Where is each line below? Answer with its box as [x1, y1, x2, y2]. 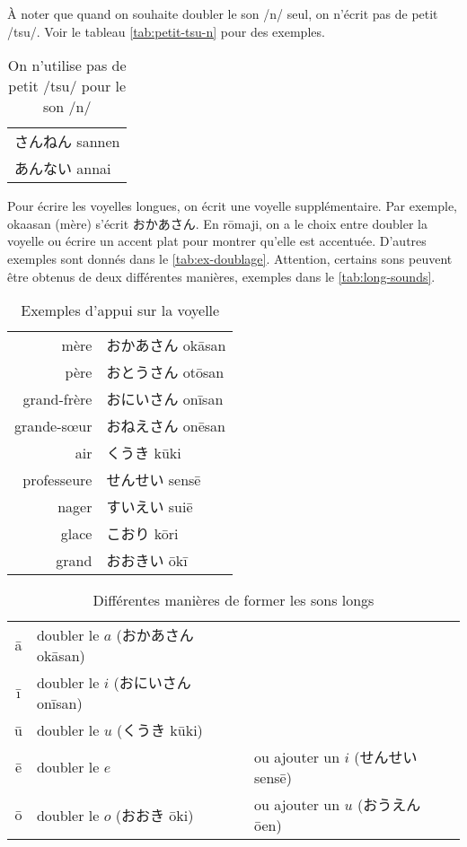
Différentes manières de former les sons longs [93, 589, 374, 611]
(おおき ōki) [115, 804, 194, 825]
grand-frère [22, 388, 93, 409]
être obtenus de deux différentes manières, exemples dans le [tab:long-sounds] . [7, 266, 436, 285]
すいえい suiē [106, 496, 193, 518]
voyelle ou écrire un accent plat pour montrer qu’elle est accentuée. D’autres [7, 231, 427, 250]
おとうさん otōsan [106, 362, 225, 383]
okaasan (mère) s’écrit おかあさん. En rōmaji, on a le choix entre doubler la [7, 214, 427, 232]
